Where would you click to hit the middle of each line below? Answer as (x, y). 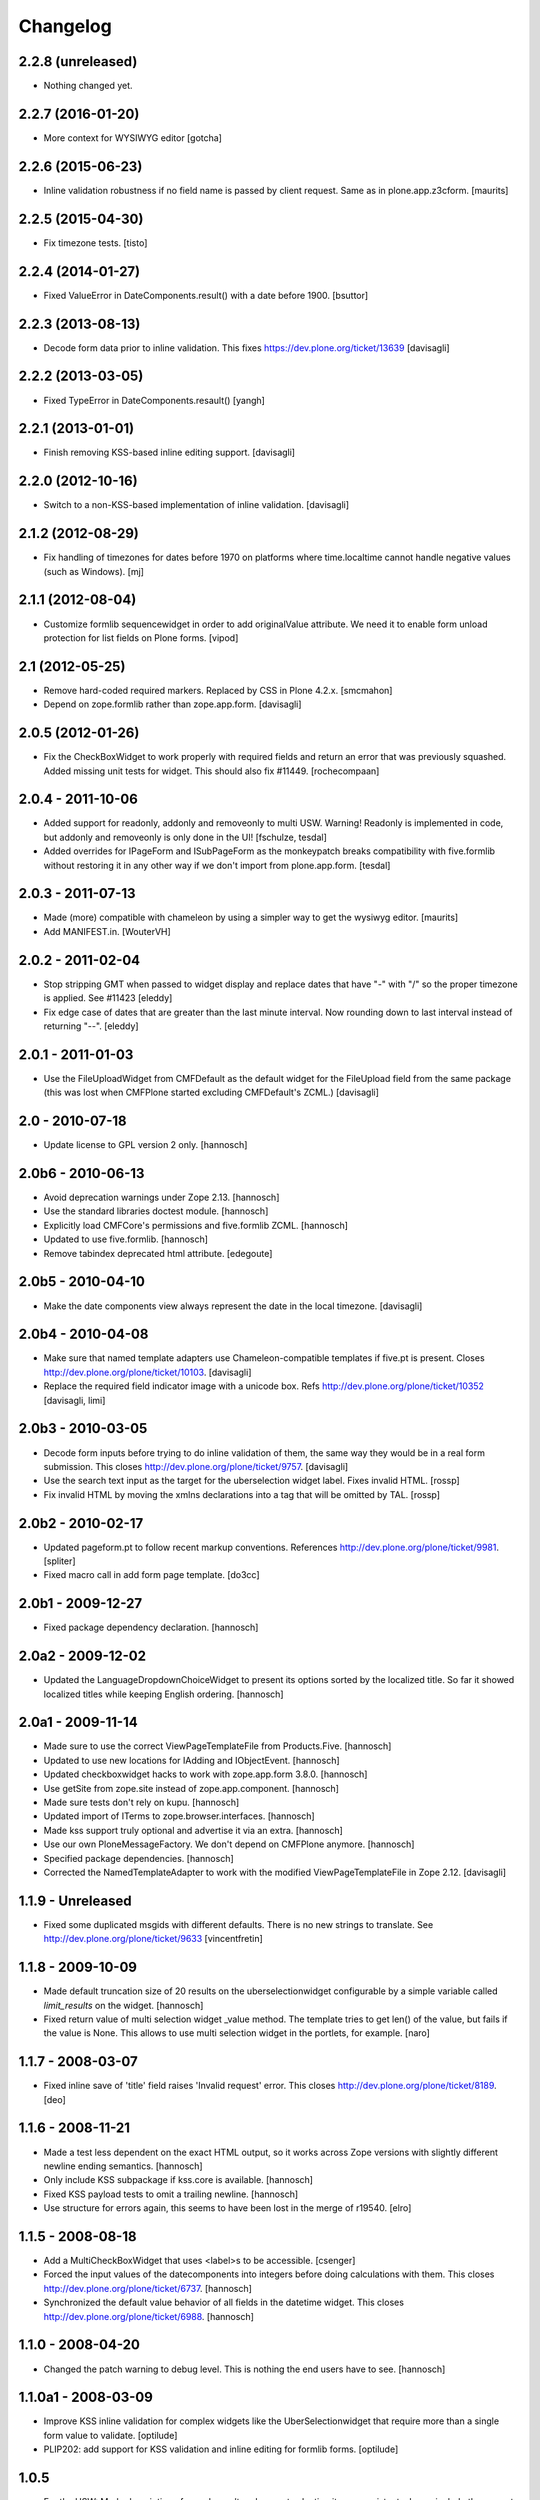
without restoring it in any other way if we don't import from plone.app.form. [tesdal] (217, 865)
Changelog (65, 26)
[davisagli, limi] (74, 1400)
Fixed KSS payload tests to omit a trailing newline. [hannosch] (171, 2194)
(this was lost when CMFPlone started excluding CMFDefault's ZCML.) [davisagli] (211, 1092)
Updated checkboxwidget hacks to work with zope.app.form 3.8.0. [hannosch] (205, 1774)
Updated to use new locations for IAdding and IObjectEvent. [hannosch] (191, 1760)
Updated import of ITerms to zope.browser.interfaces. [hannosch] (179, 1816)
